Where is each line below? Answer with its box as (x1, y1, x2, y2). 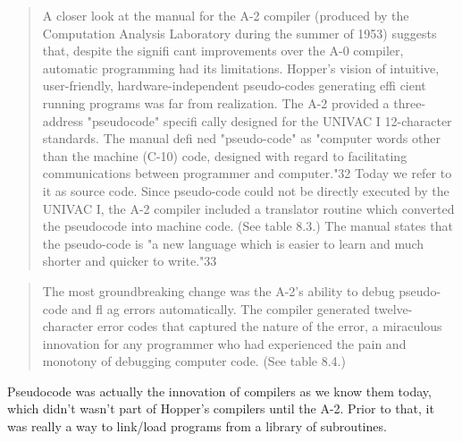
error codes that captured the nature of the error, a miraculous (97, 317, 442, 336)
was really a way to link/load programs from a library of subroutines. (7, 417, 387, 436)
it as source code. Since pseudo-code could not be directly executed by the (42, 181, 449, 200)
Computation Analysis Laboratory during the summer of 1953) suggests (42, 23, 437, 42)
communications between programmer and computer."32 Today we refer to (42, 164, 452, 183)
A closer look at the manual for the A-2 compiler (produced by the (42, 6, 409, 24)
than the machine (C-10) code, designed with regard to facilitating (42, 146, 407, 165)
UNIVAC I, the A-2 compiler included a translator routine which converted (42, 199, 455, 217)
